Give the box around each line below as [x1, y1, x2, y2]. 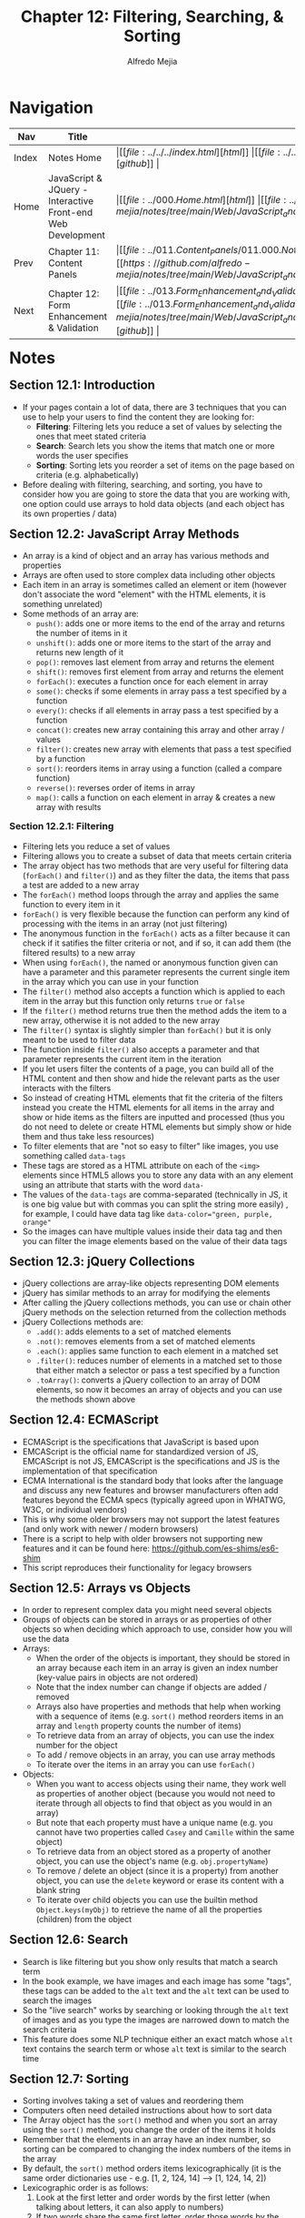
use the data [22, 1634, 70, 1645]
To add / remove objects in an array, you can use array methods [35, 1749, 276, 1760]
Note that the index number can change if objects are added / [35, 1682, 267, 1693]
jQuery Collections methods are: [22, 1317, 143, 1328]
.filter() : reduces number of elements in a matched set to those [35, 1355, 282, 1366]
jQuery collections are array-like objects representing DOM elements [22, 1278, 280, 1289]
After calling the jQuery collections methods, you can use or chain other [22, 1297, 291, 1308]
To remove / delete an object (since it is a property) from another [35, 1866, 280, 1877]
